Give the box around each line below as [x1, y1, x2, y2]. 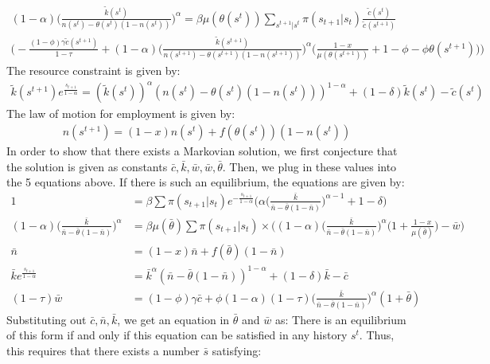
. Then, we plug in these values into [222, 158, 397, 174]
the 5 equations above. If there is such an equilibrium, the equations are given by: [6, 174, 405, 190]
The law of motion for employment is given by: [6, 105, 235, 122]
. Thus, [359, 327, 395, 343]
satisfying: [212, 342, 262, 358]
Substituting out [6, 311, 87, 327]
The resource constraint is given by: [6, 62, 181, 79]
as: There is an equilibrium [274, 311, 406, 327]
